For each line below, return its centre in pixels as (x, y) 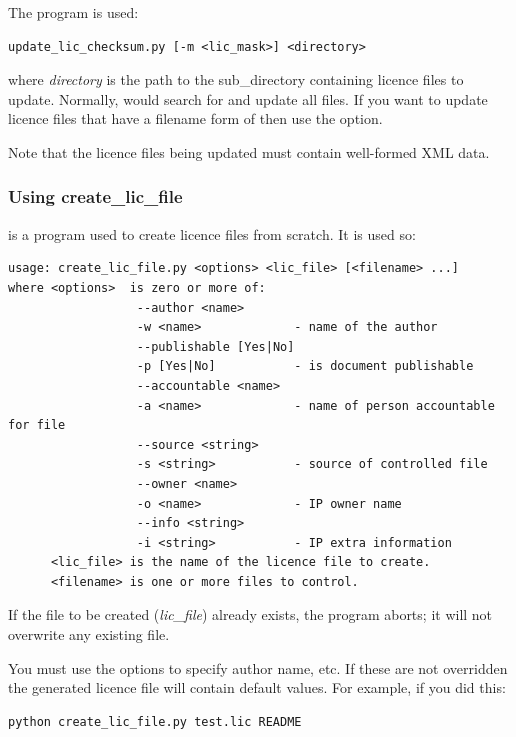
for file (37, 425)
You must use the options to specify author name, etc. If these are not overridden (258, 667)
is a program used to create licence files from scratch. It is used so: (212, 233)
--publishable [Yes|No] (215, 346)
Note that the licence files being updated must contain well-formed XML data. (249, 151)
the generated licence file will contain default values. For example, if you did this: (257, 687)
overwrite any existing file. (89, 634)
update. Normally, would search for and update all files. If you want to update (248, 98)
